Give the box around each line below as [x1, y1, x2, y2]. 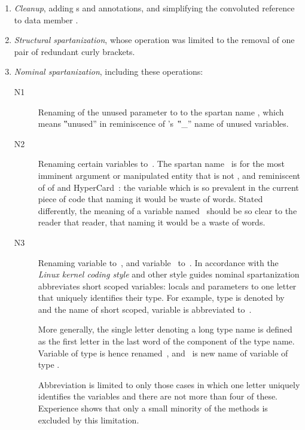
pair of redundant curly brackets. [14, 45, 135, 57]
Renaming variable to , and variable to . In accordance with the [38, 256, 279, 269]
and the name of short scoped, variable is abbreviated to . [38, 303, 252, 315]
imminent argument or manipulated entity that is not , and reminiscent [38, 169, 300, 181]
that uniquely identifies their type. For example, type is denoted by [38, 291, 285, 304]
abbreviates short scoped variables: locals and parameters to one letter [38, 279, 297, 292]
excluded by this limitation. [38, 413, 139, 426]
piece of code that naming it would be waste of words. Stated [38, 193, 263, 205]
